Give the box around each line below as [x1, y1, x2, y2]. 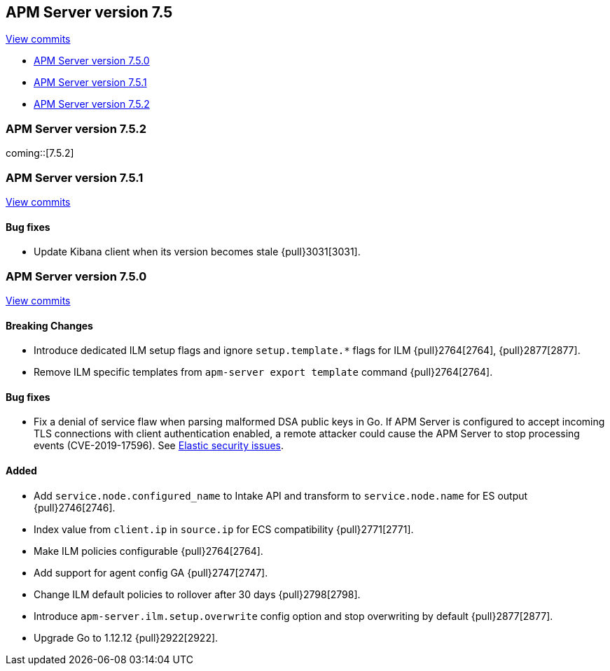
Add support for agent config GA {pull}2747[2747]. [34, 566, 268, 579]
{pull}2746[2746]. [34, 501, 116, 514]
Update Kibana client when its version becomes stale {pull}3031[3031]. [34, 246, 361, 258]
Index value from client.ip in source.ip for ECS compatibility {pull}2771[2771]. [34, 523, 414, 535]
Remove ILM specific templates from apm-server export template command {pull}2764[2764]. [34, 366, 493, 379]
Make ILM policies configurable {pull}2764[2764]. [34, 544, 263, 557]
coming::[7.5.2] [6, 147, 74, 160]
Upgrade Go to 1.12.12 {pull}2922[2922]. [34, 631, 219, 644]
